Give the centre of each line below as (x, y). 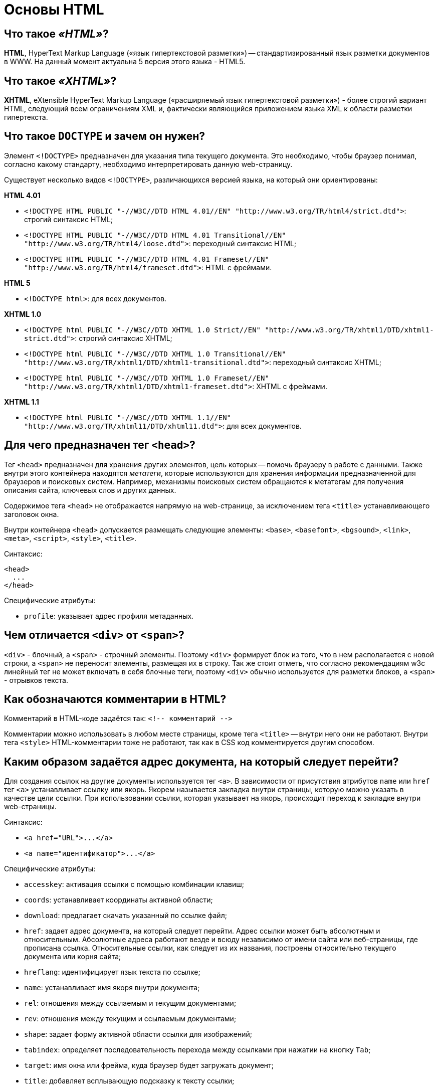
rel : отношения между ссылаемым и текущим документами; (130, 1003)
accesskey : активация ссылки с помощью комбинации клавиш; (134, 884)
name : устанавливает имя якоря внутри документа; (112, 988)
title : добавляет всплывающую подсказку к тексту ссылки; (129, 1081)
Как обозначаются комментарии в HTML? (115, 699)
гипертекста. (26, 117)
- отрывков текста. (36, 680)
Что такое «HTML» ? (56, 34)
